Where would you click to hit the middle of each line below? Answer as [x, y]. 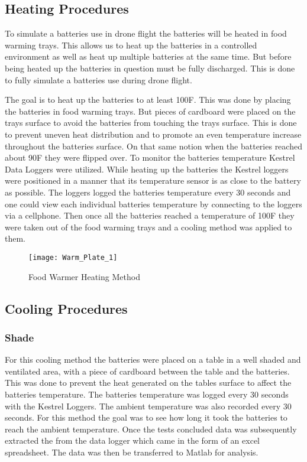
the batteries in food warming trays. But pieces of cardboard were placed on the [150, 111]
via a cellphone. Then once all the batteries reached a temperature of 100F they [150, 215]
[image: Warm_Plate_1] [73, 257]
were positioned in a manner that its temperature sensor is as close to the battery [153, 180]
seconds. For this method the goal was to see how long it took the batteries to [146, 417]
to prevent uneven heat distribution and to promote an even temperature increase [153, 134]
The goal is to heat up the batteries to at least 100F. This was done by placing [148, 100]
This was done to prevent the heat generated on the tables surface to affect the [148, 383]
